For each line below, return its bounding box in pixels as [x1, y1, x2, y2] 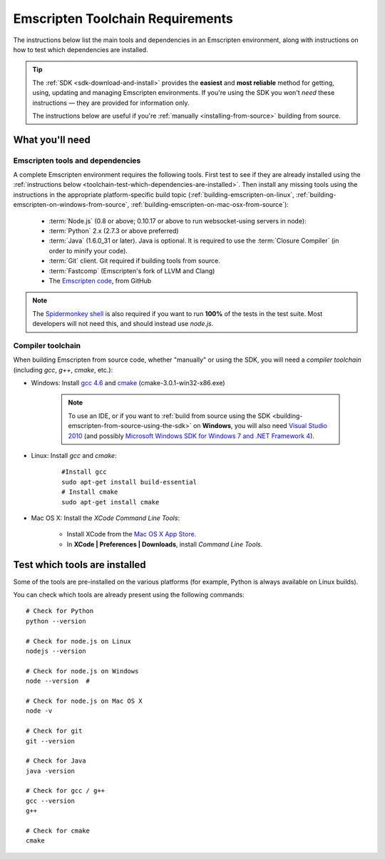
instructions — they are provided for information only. [32, 98, 190, 107]
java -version [26, 767, 75, 775]
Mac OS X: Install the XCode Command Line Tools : [31, 514, 180, 522]
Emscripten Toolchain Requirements [13, 11, 233, 26]
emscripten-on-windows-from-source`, [13, 200, 130, 209]
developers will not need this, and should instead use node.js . [32, 320, 214, 328]
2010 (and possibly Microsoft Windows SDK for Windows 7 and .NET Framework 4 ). [68, 432, 315, 440]
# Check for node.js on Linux [26, 637, 132, 645]
